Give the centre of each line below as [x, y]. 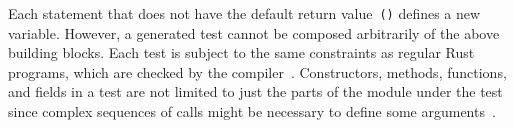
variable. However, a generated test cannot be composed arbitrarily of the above [254, 32]
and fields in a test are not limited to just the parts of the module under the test [255, 91]
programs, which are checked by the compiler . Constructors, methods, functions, [257, 71]
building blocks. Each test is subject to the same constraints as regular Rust [241, 52]
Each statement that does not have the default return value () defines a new [244, 13]
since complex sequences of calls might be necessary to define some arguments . [252, 111]
